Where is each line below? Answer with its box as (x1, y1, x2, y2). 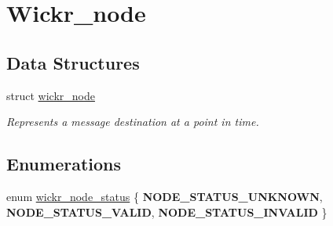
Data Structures (6, 50, 140, 74)
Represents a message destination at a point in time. (6, 113, 259, 130)
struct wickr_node (6, 87, 95, 103)
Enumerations (6, 152, 122, 176)
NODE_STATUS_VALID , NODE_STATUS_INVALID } (6, 203, 328, 220)
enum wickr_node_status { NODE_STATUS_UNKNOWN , (6, 188, 323, 204)
